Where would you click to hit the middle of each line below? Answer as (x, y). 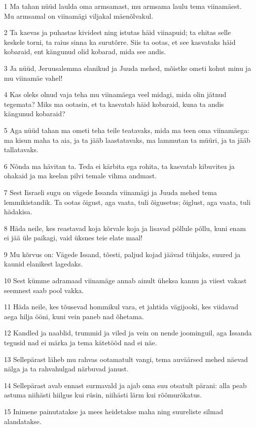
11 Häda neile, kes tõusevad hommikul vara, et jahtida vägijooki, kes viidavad (121, 307)
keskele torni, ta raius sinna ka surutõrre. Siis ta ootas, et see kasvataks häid (120, 42)
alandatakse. (23, 421)
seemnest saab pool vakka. (44, 290)
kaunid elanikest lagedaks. (43, 264)
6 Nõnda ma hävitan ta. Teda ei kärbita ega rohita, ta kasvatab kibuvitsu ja (119, 166)
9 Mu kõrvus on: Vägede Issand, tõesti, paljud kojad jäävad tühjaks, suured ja (122, 254)
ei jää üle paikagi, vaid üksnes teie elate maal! (73, 238)
